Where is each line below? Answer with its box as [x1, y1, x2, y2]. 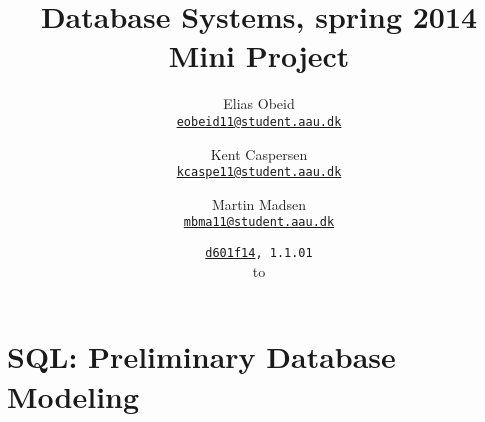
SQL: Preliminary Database [7, 336, 396, 377]
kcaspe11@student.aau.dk [176, 165, 342, 180]
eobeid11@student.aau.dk [176, 114, 342, 129]
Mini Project [168, 35, 350, 76]
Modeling [7, 375, 140, 416]
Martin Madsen [211, 193, 307, 214]
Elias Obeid [223, 93, 295, 114]
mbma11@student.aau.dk [183, 215, 335, 230]
